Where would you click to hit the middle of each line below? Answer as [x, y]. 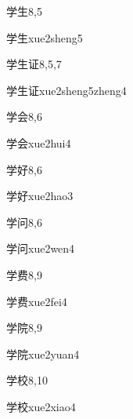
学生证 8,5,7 [34, 64]
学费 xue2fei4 [37, 301]
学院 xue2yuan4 [43, 353]
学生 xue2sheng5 [45, 37]
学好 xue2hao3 [40, 196]
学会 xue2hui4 [39, 142]
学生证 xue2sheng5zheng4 [66, 90]
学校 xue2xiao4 [41, 406]
